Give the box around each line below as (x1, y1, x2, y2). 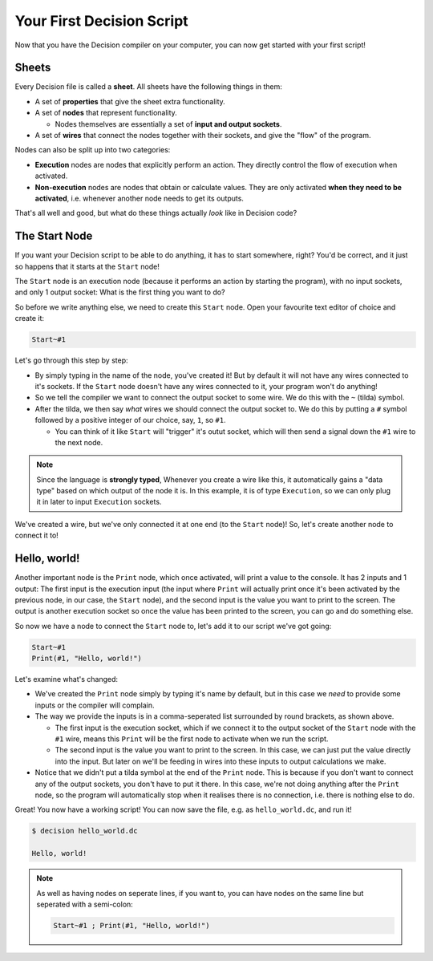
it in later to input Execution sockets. (36, 497, 162, 507)
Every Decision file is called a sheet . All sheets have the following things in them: (14, 82, 282, 91)
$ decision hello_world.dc (31, 826, 138, 836)
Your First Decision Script (14, 12, 188, 30)
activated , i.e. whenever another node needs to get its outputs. (34, 193, 245, 203)
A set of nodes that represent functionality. (34, 108, 178, 118)
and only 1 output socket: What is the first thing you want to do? (14, 287, 225, 297)
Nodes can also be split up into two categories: (14, 145, 171, 155)
